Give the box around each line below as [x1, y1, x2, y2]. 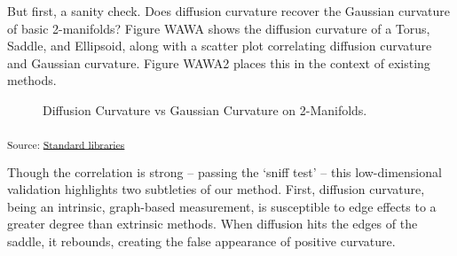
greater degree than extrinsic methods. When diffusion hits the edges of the [7, 214, 418, 233]
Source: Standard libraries [7, 136, 125, 151]
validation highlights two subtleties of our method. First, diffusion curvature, [7, 180, 425, 198]
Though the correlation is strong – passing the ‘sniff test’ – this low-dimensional [7, 162, 442, 181]
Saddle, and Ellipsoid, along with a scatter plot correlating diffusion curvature [7, 36, 432, 55]
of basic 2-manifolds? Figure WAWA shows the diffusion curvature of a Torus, [7, 19, 430, 37]
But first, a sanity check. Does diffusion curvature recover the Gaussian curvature [7, 2, 450, 19]
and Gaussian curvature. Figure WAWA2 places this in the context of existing [7, 53, 430, 72]
